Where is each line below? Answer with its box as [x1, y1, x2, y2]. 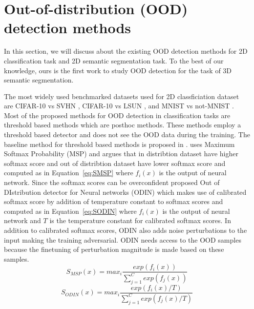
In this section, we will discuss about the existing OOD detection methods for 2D [4, 46, 248, 56]
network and [4, 215, 41, 226]
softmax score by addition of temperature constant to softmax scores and [4, 196, 223, 206]
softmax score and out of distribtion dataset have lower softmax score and [4, 158, 226, 168]
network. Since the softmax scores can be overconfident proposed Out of [4, 177, 220, 187]
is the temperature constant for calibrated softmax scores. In [49, 215, 231, 226]
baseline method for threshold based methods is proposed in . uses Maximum [4, 139, 235, 149]
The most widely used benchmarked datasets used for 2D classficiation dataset [4, 91, 239, 101]
